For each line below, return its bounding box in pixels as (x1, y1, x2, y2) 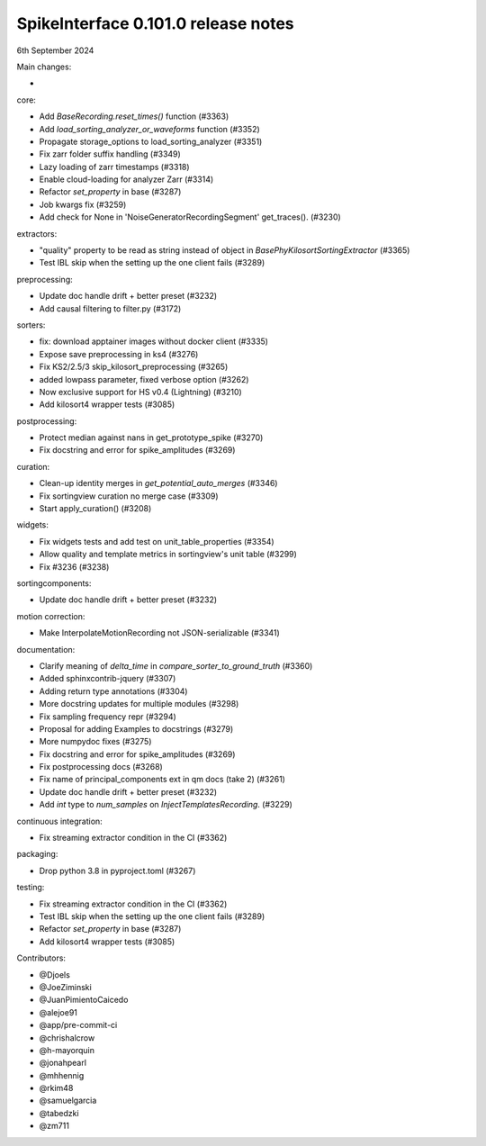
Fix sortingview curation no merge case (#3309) (39, 491, 220, 501)
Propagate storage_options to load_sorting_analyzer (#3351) (39, 136, 263, 147)
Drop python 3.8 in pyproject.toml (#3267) (39, 865, 196, 876)
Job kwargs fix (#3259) (39, 199, 127, 210)
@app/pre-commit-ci (39, 1020, 118, 1031)
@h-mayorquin (39, 1044, 94, 1055)
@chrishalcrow (39, 1032, 95, 1043)
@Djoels (39, 969, 71, 980)
